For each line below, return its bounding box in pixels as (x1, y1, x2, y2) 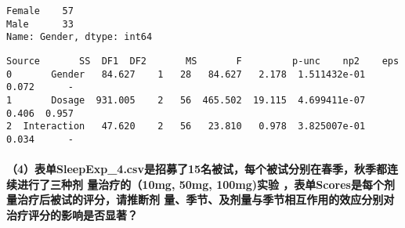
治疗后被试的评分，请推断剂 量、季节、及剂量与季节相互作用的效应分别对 (16, 191, 395, 208)
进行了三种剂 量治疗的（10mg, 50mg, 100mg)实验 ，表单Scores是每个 (16, 176, 384, 192)
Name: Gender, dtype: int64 (6, 31, 153, 43)
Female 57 (6, 5, 74, 16)
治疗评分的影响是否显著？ (6, 206, 138, 223)
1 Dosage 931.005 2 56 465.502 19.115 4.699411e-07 (6, 94, 366, 106)
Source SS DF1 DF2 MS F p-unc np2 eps (6, 55, 400, 67)
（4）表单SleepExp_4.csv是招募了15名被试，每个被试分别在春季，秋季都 (6, 161, 387, 177)
